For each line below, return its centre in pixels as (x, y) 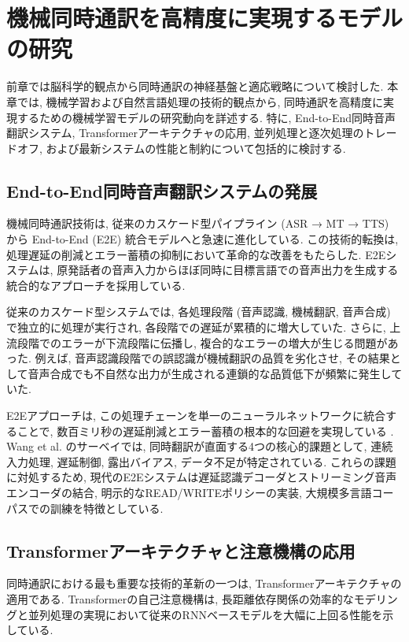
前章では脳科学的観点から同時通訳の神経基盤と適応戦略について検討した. (195, 86)
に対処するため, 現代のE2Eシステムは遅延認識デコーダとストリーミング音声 (202, 477)
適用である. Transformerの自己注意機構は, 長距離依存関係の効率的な (180, 598)
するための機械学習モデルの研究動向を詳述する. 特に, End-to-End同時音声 (206, 117)
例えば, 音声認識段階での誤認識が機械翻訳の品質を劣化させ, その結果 (212, 358)
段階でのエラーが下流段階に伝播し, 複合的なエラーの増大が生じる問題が (202, 342)
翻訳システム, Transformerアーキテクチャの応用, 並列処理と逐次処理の (185, 133)
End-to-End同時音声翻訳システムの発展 (162, 190)
